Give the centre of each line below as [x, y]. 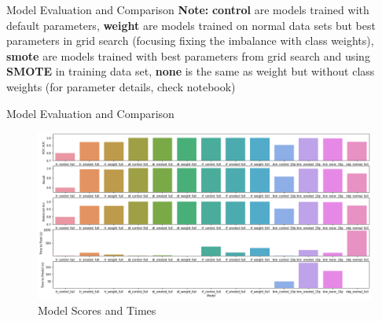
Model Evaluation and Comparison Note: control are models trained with [188, 9]
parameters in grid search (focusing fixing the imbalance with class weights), [190, 41]
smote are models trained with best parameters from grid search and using [188, 55]
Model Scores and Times [97, 310]
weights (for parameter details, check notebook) [121, 86]
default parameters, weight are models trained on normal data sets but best [191, 25]
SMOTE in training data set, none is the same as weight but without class [191, 71]
